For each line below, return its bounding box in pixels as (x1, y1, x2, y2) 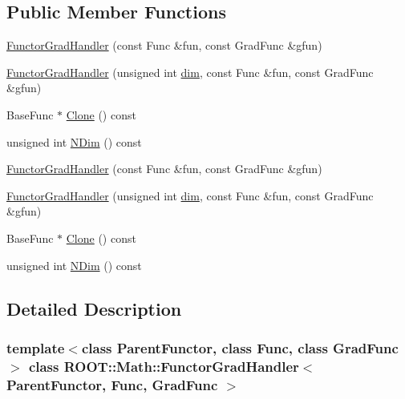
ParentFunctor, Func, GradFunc (6, 374, 218, 394)
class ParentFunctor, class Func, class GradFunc (81, 337, 399, 357)
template (6, 337, 65, 357)
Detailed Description (6, 296, 182, 320)
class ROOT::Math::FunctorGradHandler (28, 356, 299, 376)
